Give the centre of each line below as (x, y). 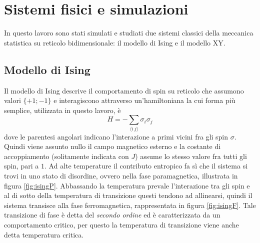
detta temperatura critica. (44, 234)
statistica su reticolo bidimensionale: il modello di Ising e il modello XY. (115, 42)
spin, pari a (21, 166)
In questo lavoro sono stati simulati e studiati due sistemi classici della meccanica (129, 33)
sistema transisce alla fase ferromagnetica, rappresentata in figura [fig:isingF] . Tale (130, 205)
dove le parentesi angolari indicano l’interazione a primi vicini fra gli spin (116, 136)
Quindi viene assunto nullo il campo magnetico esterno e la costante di (112, 146)
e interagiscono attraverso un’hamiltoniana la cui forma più (144, 100)
